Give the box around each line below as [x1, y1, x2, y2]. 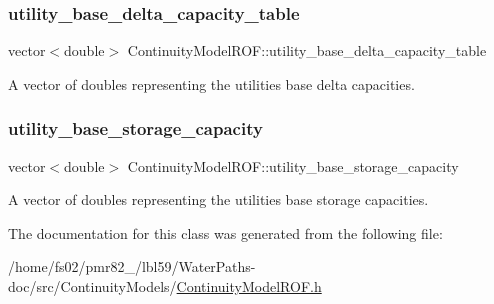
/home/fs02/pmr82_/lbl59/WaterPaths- [8, 256, 256, 277]
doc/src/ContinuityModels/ [8, 276, 177, 296]
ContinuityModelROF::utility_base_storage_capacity [127, 155, 459, 176]
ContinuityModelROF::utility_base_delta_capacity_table [127, 40, 487, 61]
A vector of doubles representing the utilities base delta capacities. [8, 73, 415, 94]
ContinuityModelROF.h [176, 276, 322, 296]
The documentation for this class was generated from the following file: [8, 222, 443, 243]
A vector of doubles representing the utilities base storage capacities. [8, 189, 429, 210]
